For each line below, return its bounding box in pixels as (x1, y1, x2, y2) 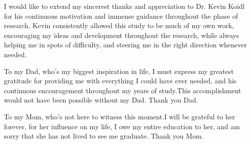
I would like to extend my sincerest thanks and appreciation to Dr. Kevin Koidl (4, 1, 245, 11)
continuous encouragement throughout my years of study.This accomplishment (4, 85, 241, 95)
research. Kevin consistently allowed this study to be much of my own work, (4, 20, 234, 31)
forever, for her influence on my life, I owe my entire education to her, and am (4, 121, 240, 131)
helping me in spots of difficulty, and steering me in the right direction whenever (4, 39, 247, 50)
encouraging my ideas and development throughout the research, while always (4, 30, 239, 40)
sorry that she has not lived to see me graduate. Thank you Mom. (4, 131, 204, 141)
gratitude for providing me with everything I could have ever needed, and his (4, 75, 237, 86)
